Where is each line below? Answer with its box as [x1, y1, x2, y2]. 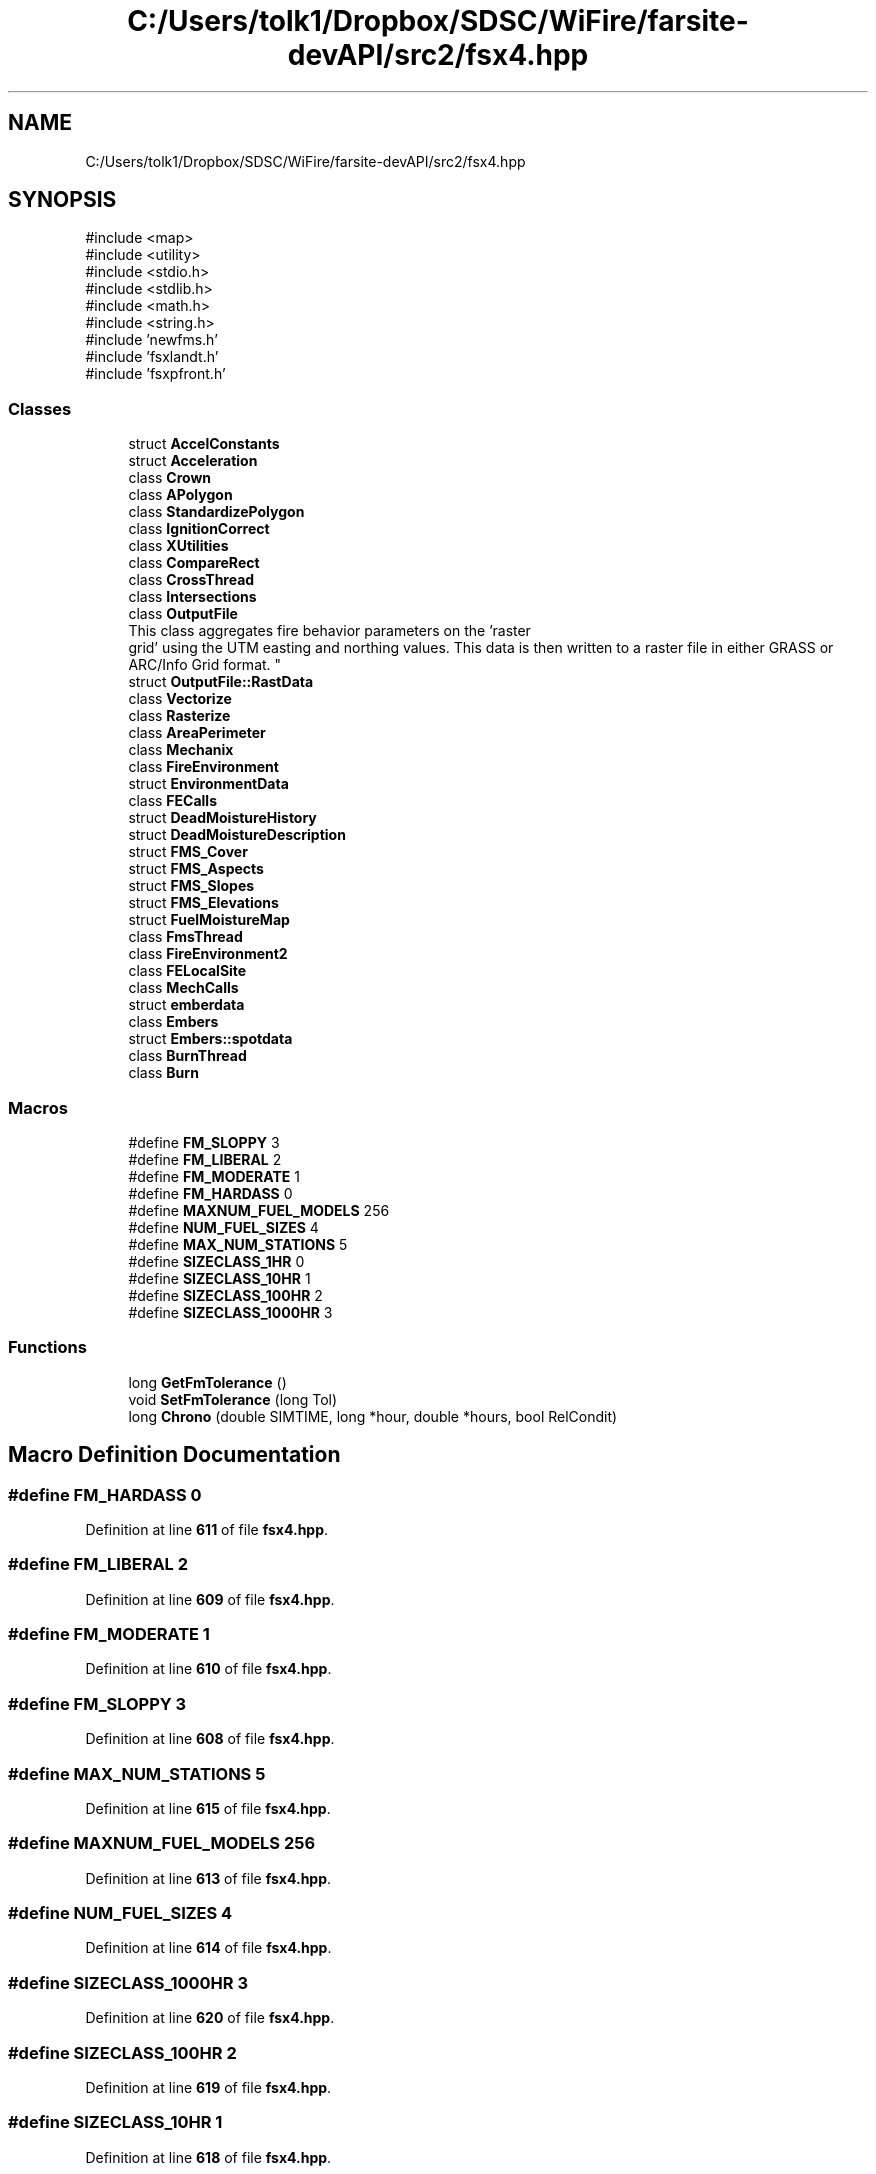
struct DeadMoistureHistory [128, 809, 317, 827]
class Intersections [128, 588, 257, 606]
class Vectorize [128, 690, 232, 708]
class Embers [128, 1013, 219, 1031]
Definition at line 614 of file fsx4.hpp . [85, 1939, 332, 1957]
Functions [8, 1337, 87, 1358]
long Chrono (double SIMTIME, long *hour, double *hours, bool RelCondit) [128, 1407, 618, 1425]
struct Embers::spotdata [128, 1030, 293, 1048]
